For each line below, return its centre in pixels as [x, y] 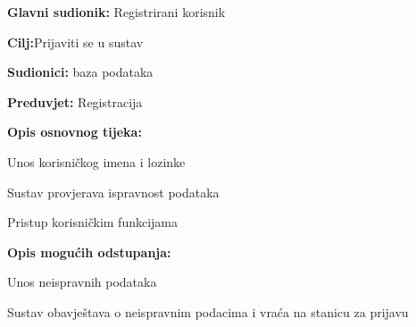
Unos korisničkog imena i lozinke [96, 161]
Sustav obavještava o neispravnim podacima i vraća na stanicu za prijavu [208, 311]
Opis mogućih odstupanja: [89, 252]
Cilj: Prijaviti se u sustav [75, 42]
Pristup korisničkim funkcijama [93, 222]
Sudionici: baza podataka [80, 72]
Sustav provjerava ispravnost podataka [113, 192]
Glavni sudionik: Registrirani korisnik [116, 12]
